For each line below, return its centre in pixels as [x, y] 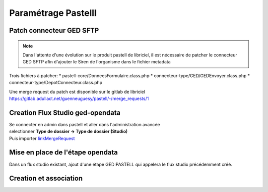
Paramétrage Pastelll [53, 13]
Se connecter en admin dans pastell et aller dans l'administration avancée [85, 124]
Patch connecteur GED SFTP [54, 30]
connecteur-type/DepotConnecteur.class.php [56, 83]
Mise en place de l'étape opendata [64, 153]
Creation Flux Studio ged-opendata [65, 113]
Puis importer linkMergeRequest [42, 138]
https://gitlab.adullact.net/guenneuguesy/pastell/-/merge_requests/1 [79, 98]
